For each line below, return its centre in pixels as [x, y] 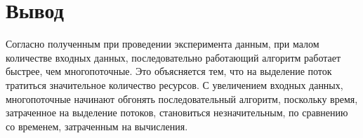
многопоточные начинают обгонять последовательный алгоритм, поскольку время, [182, 98]
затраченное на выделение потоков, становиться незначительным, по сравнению [177, 112]
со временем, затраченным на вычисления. [97, 126]
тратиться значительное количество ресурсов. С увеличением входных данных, [174, 84]
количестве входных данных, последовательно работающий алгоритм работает [173, 57]
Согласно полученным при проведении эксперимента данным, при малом [163, 44]
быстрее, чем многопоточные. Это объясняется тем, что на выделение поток [169, 71]
